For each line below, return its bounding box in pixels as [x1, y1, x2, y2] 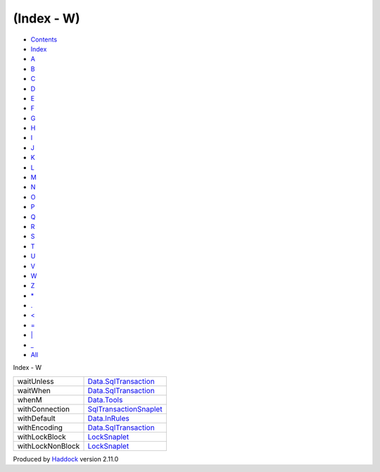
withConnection [17, 404, 70, 414]
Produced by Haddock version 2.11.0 [13, 454, 119, 463]
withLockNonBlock [17, 441, 80, 451]
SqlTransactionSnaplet [87, 404, 163, 414]
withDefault [17, 413, 56, 423]
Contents [30, 35, 58, 44]
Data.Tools [87, 395, 123, 404]
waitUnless [17, 376, 54, 386]
